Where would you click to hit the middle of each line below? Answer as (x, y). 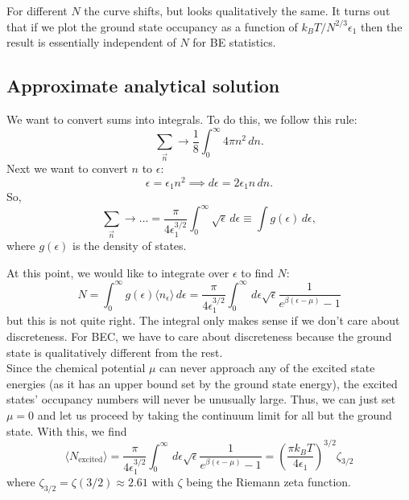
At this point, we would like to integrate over (118, 272)
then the (382, 26)
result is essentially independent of (91, 42)
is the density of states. (129, 246)
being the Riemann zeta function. (269, 482)
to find (257, 272)
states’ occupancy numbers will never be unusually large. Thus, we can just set (201, 399)
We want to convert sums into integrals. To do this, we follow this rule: (182, 119)
